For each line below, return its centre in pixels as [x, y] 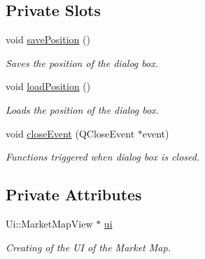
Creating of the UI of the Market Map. [88, 247]
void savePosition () [48, 39]
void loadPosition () [48, 86]
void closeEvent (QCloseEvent [70, 133]
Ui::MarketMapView [49, 223]
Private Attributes [74, 194]
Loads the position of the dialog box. [82, 109]
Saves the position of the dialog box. [82, 62]
